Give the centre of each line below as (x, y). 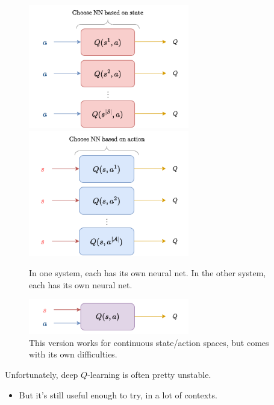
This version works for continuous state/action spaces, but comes (149, 342)
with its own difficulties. (73, 354)
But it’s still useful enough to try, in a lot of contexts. (118, 394)
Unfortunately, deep (42, 374)
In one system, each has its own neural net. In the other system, (148, 272)
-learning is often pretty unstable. (149, 374)
